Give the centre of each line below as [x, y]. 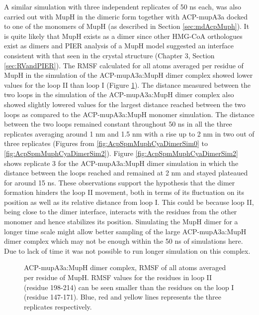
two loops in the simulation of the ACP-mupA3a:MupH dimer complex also [119, 94]
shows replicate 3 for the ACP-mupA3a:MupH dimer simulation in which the [121, 163]
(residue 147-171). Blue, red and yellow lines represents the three [123, 297]
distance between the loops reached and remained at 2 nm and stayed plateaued [126, 173]
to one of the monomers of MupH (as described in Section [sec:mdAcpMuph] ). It [127, 26]
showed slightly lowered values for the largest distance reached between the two [125, 104]
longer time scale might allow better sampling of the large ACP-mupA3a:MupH [125, 231]
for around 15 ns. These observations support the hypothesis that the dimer [120, 182]
